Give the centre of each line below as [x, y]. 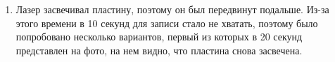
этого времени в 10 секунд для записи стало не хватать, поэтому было [167, 23]
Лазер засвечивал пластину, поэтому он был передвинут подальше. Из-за [172, 9]
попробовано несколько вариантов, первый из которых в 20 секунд [159, 37]
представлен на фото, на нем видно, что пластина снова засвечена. [159, 50]
